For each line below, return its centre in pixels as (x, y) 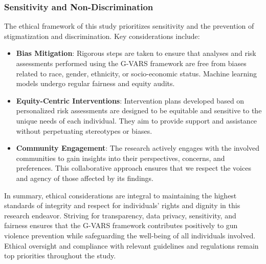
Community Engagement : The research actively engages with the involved (138, 148)
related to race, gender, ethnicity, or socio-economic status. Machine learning (136, 73)
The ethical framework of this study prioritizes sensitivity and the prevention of (129, 26)
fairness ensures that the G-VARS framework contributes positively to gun (121, 225)
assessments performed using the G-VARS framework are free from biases (131, 63)
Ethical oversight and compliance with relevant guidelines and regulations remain (131, 245)
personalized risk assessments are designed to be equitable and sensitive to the (139, 110)
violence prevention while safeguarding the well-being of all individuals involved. (130, 235)
